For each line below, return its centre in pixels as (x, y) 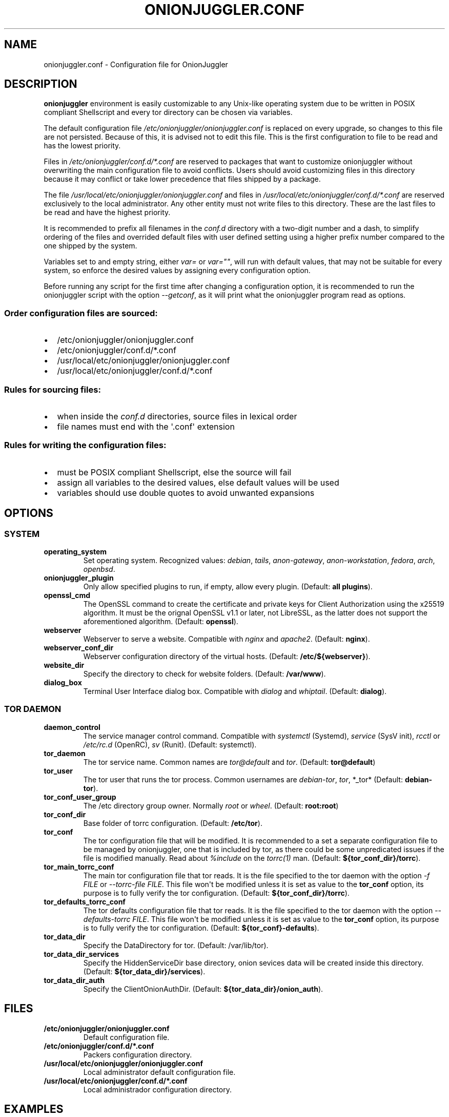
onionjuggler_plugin (79, 577)
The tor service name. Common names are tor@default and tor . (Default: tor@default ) (229, 762)
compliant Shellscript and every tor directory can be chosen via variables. (168, 112)
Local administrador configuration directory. (158, 1089)
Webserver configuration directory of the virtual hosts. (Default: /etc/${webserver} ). (227, 656)
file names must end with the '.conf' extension (146, 426)
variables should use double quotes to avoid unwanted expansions (186, 493)
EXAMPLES (34, 1109)
